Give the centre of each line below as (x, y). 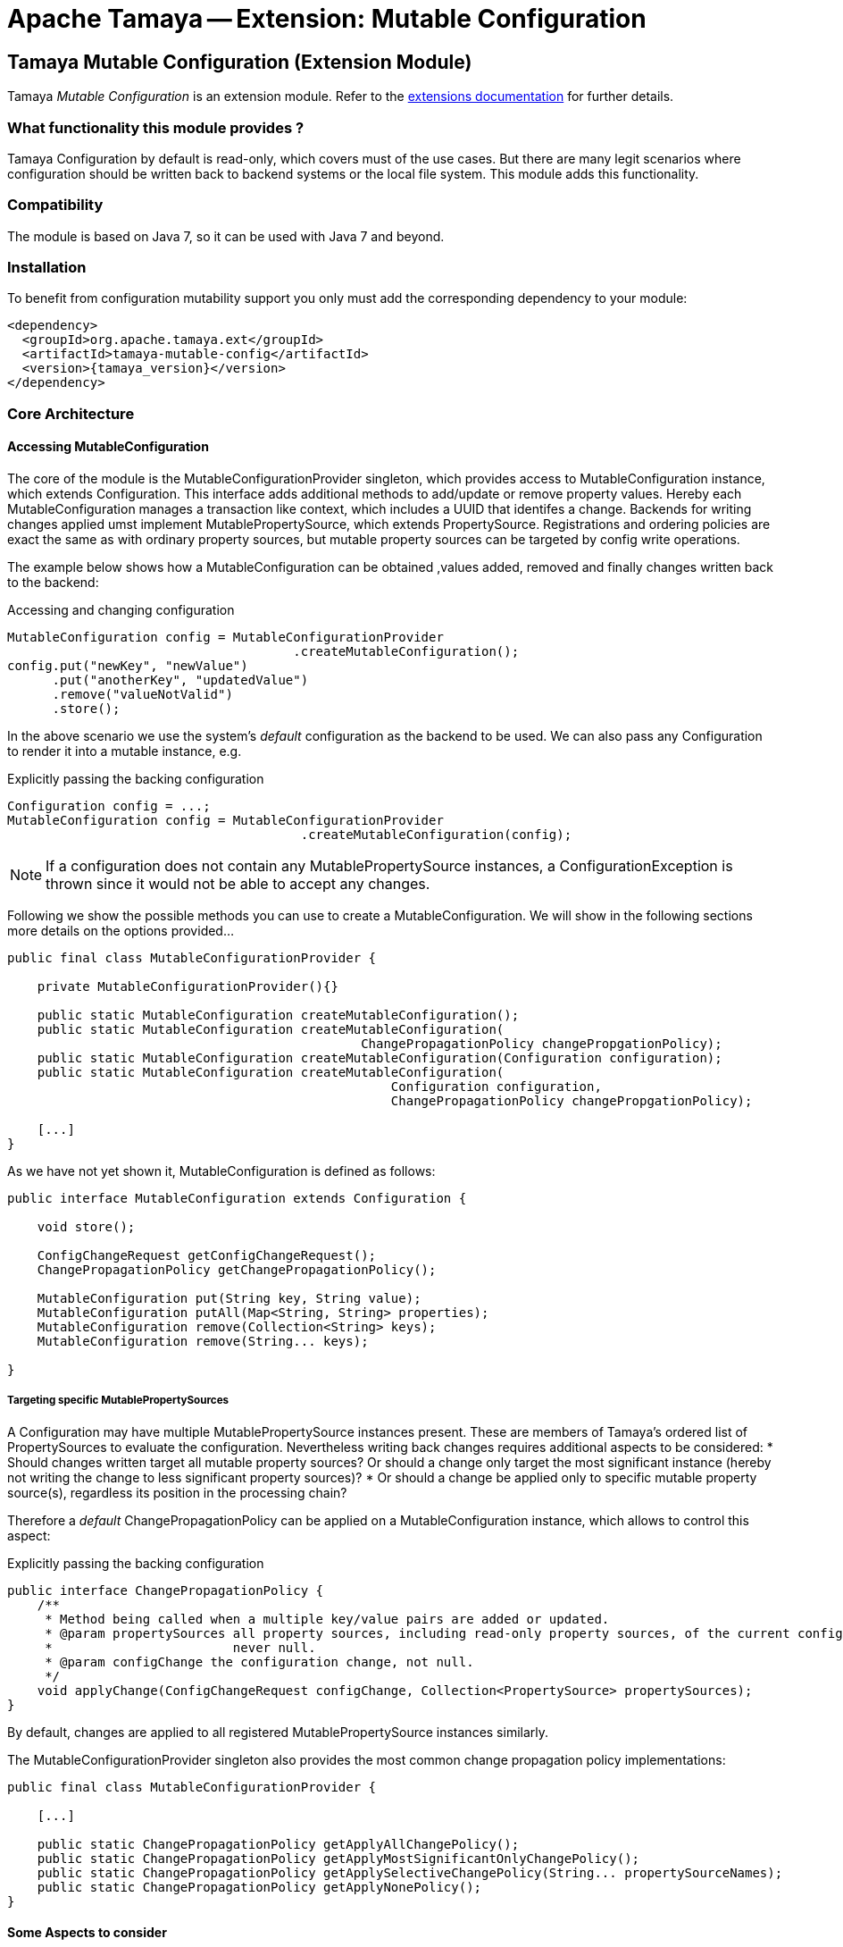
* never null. (180, 1647)
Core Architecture (71, 413)
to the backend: (53, 583)
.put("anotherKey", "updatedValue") (180, 680)
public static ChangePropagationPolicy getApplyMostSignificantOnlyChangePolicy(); (338, 1858)
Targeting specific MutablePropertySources (118, 1401)
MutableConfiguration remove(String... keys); (203, 1342)
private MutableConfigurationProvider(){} (188, 987)
